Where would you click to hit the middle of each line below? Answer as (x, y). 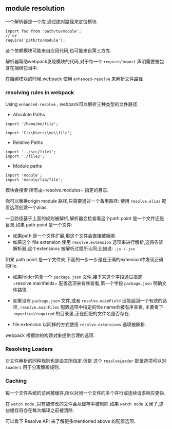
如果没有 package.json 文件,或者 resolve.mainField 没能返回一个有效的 (88, 301)
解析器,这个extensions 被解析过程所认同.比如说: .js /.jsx (74, 248)
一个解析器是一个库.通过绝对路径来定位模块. (52, 21)
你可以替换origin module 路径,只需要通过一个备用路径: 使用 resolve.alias (83, 201)
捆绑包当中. (26, 68)
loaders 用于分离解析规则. (33, 367)
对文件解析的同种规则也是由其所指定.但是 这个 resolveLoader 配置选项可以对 (86, 361)
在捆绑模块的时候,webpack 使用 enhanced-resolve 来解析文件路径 (74, 79)
